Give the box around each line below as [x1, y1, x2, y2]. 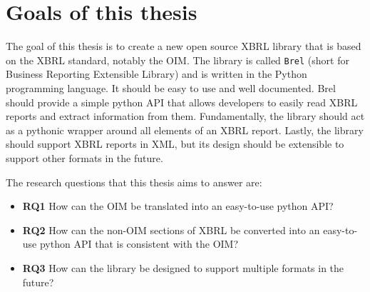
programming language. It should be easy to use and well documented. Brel [6, 80, 336, 95]
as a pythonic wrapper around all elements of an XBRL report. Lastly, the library [6, 122, 364, 137]
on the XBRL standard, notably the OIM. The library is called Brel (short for [6, 52, 349, 67]
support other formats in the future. [6, 150, 163, 165]
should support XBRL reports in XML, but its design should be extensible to [6, 136, 344, 151]
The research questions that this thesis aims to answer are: [6, 174, 262, 189]
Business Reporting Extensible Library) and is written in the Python [6, 66, 307, 81]
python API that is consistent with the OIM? [39, 236, 239, 251]
